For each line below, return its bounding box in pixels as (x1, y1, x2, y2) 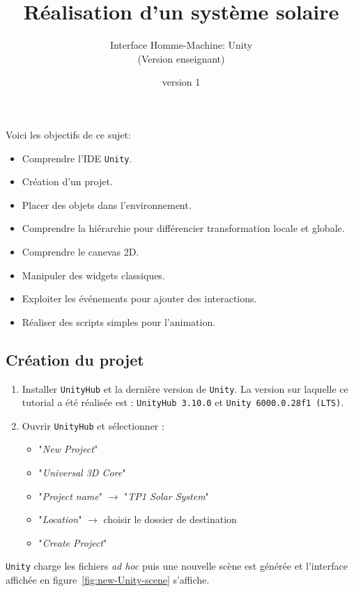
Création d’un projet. (22, 174, 113, 189)
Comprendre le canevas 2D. (22, 244, 139, 258)
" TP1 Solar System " (124, 488, 209, 503)
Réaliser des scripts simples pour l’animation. (22, 314, 216, 329)
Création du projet (6, 348, 144, 370)
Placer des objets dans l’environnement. (22, 197, 192, 212)
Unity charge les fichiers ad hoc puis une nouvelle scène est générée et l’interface (6, 559, 348, 573)
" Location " (38, 512, 82, 527)
